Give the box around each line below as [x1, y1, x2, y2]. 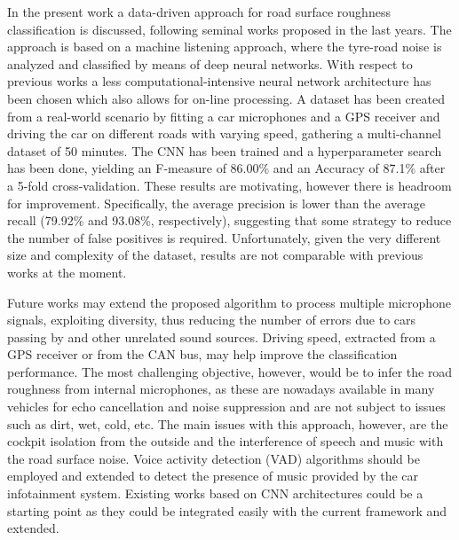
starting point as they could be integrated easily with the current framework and [7, 501, 447, 520]
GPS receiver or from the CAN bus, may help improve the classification [7, 345, 398, 364]
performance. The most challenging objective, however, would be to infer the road [7, 362, 453, 380]
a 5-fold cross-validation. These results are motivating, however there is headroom [7, 176, 452, 194]
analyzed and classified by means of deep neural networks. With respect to [7, 54, 413, 73]
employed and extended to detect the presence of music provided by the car [7, 466, 419, 485]
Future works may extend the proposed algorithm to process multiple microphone [7, 293, 452, 311]
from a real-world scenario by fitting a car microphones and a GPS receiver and [7, 106, 440, 125]
